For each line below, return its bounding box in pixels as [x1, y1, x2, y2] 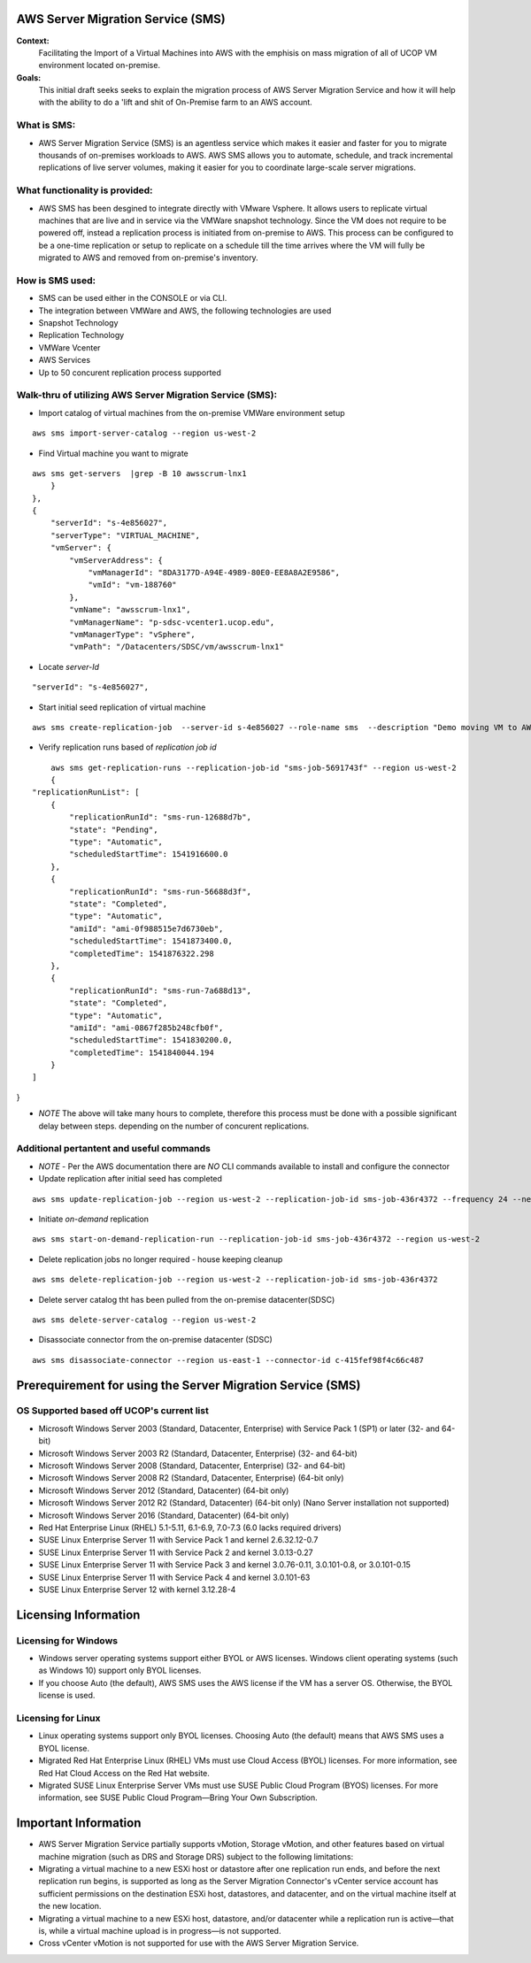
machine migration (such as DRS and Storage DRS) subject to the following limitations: [38, 1851, 354, 1862]
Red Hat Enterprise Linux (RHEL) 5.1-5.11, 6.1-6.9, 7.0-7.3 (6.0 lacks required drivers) [38, 1522, 342, 1533]
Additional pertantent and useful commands [16, 1143, 212, 1155]
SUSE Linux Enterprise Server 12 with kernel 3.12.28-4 [38, 1584, 236, 1595]
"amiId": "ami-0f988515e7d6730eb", [69, 923, 224, 934]
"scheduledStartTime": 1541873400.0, [69, 936, 234, 946]
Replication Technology [38, 330, 125, 341]
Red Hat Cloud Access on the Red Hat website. [38, 1767, 210, 1778]
